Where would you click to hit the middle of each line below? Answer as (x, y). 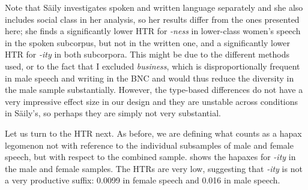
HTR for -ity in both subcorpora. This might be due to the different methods (147, 54)
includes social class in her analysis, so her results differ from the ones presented (152, 19)
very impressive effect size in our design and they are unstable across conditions (152, 101)
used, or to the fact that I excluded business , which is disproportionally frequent (152, 66)
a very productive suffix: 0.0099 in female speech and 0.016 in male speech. (143, 180)
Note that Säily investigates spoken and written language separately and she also (154, 7)
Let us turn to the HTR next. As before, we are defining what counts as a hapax (153, 133)
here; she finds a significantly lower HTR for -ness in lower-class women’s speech (153, 31)
